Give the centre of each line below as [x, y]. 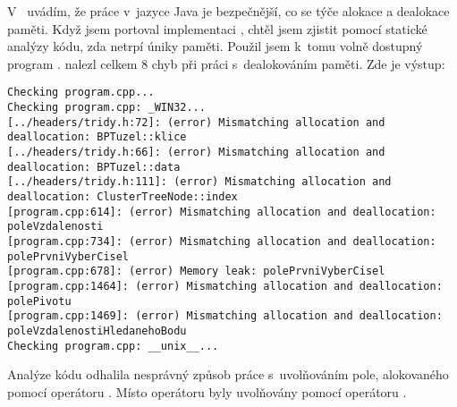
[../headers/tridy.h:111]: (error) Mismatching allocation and [199, 182]
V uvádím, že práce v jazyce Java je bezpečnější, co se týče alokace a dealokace [228, 11]
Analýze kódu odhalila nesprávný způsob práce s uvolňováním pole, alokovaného [228, 374]
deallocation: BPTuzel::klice [97, 137]
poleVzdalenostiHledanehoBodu [97, 331]
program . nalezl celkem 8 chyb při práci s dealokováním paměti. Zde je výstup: [226, 63]
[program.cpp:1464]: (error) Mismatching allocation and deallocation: [225, 286]
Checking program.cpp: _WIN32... [106, 108]
